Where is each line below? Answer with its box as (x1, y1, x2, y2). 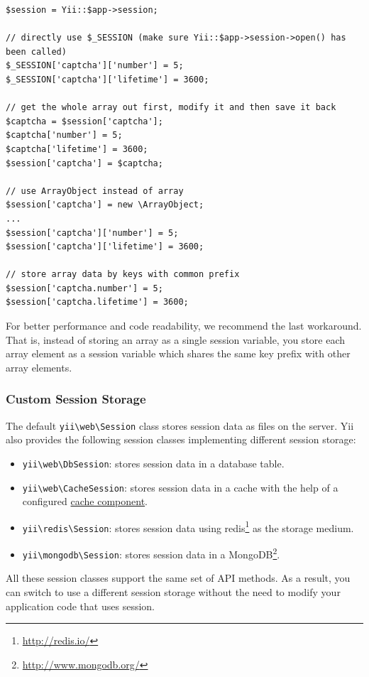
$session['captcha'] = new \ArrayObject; (6, 200, 204, 210)
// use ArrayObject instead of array (6, 185, 184, 196)
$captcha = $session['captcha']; (6, 116, 163, 126)
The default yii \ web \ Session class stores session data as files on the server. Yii (6, 418, 354, 433)
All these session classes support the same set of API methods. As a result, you (6, 570, 351, 585)
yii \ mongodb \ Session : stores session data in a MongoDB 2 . (22, 545, 280, 561)
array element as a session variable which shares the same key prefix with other (6, 346, 351, 361)
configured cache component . (22, 494, 148, 509)
